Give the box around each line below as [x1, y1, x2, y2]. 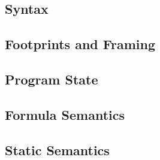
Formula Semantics [5, 105, 125, 123]
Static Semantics [5, 140, 110, 159]
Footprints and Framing [5, 35, 155, 53]
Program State [5, 70, 98, 88]
